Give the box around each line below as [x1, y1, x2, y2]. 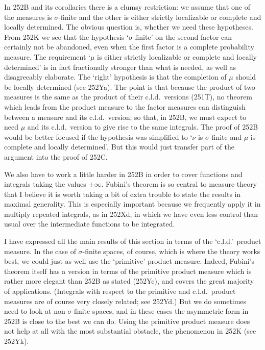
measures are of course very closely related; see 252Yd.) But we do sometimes [4, 295, 247, 306]
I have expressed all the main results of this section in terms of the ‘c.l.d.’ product [4, 236, 261, 246]
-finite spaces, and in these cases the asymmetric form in [71, 306, 249, 316]
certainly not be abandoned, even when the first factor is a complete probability [4, 41, 254, 52]
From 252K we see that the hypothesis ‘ [4, 31, 129, 42]
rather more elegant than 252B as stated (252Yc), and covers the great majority [4, 276, 254, 286]
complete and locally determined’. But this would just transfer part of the [4, 141, 234, 152]
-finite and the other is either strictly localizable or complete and [58, 11, 261, 22]
